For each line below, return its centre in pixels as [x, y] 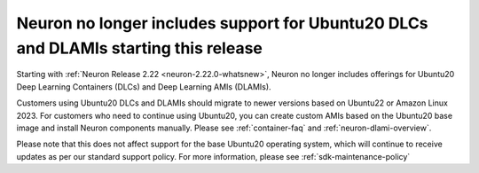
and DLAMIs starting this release [140, 48]
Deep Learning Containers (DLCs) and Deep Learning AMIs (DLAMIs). [144, 86]
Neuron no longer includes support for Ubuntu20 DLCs [223, 23]
